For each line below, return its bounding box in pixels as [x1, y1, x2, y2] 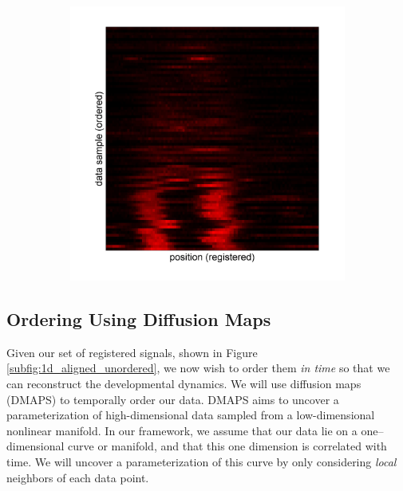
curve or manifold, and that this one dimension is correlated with [68, 438, 387, 454]
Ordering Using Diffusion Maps [6, 306, 271, 331]
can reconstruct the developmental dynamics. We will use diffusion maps [6, 375, 362, 391]
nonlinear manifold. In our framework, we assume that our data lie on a [6, 422, 358, 438]
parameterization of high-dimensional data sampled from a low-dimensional [6, 407, 375, 423]
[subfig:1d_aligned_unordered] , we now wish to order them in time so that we [6, 359, 390, 376]
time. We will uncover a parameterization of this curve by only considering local [6, 453, 397, 469]
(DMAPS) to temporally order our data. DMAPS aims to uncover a [6, 391, 339, 407]
